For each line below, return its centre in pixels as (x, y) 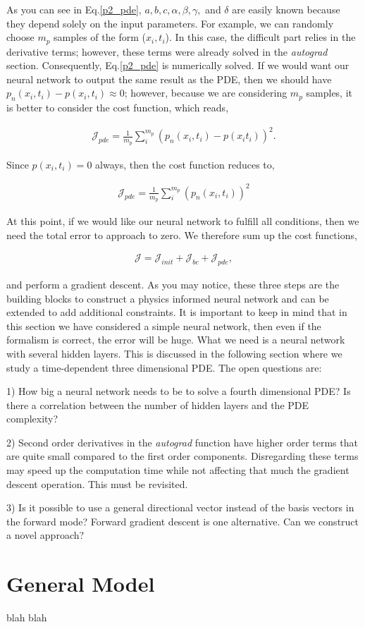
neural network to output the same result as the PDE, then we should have (169, 79)
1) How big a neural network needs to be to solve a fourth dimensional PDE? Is (179, 391)
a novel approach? (45, 535)
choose (20, 37)
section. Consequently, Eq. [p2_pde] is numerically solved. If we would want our (178, 65)
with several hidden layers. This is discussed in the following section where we (174, 353)
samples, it (329, 93)
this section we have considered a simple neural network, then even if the (164, 325)
